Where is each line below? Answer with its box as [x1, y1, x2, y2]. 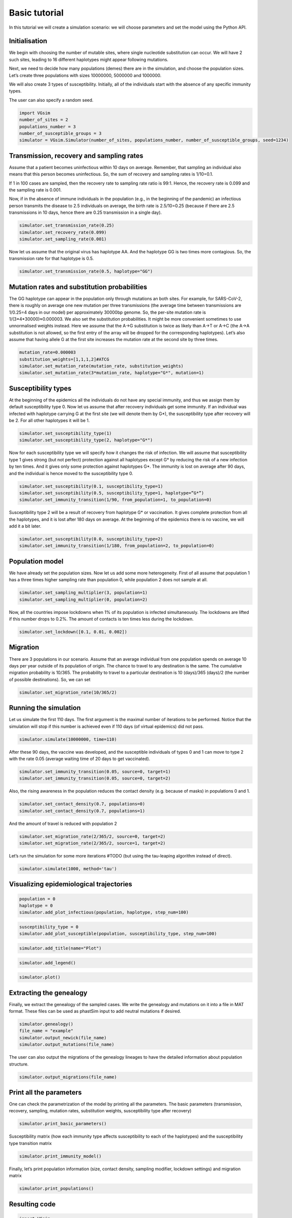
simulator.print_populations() [19, 1186, 94, 1191]
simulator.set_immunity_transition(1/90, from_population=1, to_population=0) [19, 497, 212, 503]
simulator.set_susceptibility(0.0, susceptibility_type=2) [19, 536, 163, 542]
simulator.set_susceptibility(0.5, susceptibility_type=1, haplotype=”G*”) [19, 490, 204, 495]
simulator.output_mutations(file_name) [19, 1042, 114, 1047]
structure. [9, 1061, 29, 1067]
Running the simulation [9, 704, 81, 712]
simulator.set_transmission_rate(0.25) [19, 223, 114, 228]
